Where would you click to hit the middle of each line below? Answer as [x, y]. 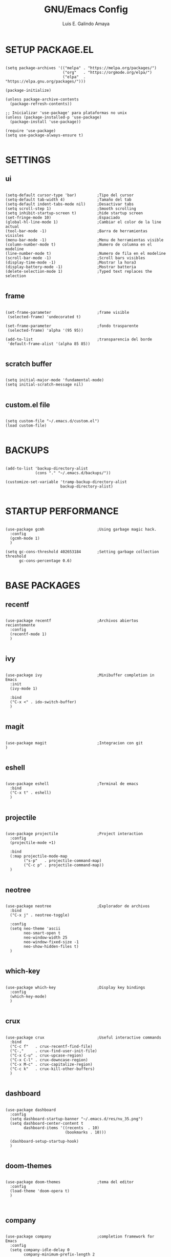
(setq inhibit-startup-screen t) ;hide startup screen [74, 213]
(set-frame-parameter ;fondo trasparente [72, 326]
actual [12, 227]
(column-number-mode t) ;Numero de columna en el [79, 245]
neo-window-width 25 [46, 938]
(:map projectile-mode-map [39, 856]
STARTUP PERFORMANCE [62, 511]
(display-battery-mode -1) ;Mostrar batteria [71, 267]
